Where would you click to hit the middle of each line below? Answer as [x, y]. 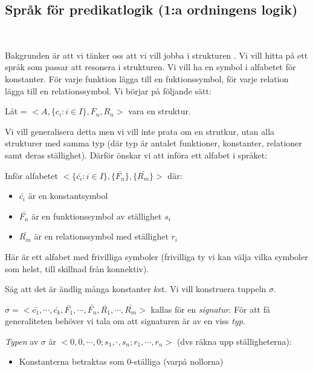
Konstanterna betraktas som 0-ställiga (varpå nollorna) [121, 361]
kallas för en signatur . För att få [210, 309]
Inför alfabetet [31, 175]
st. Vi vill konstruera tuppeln [212, 289]
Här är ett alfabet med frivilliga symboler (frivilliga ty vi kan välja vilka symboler [156, 256]
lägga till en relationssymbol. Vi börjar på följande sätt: [108, 90]
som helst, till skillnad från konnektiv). [77, 268]
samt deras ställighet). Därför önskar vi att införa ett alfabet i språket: [136, 155]
